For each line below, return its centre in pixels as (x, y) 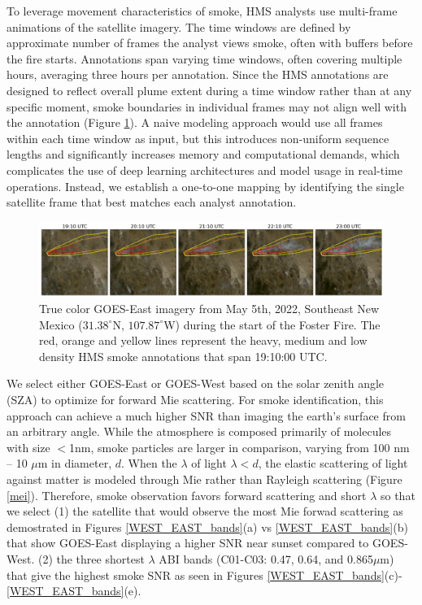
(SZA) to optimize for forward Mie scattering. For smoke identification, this (195, 400)
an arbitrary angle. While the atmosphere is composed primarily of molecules (199, 431)
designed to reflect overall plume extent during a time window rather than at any (209, 90)
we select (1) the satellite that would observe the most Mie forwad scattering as (205, 511)
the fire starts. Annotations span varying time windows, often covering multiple (204, 58)
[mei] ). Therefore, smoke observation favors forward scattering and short (187, 495)
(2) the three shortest (91, 558)
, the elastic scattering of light (333, 463)
